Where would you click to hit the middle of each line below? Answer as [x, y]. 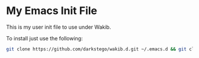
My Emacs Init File [52, 11]
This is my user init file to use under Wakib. [59, 27]
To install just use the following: [44, 38]
